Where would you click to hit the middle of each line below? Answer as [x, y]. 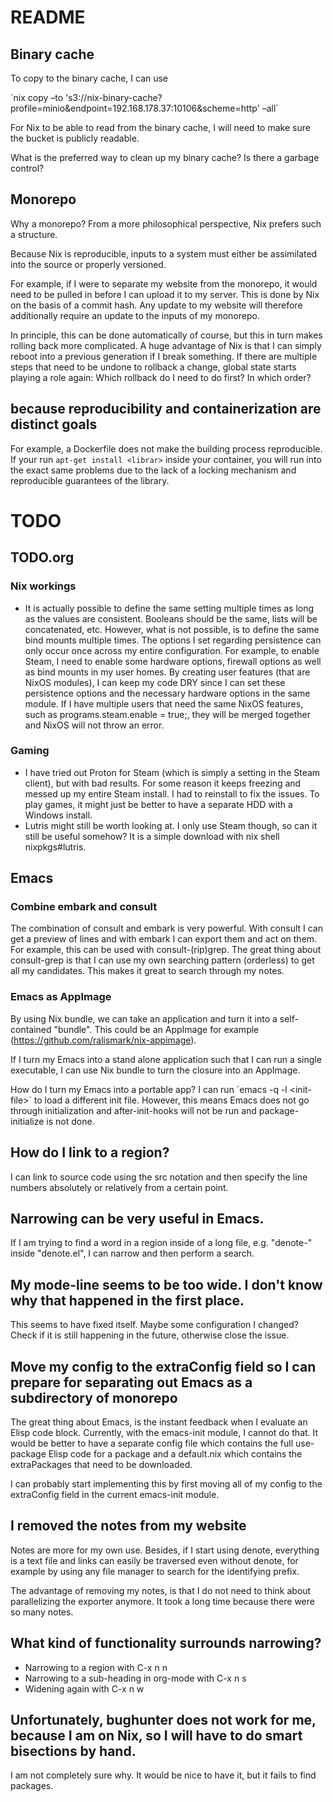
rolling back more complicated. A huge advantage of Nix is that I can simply [166, 345]
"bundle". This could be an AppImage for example [156, 1029]
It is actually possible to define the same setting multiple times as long [169, 608]
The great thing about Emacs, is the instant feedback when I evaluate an [159, 1422]
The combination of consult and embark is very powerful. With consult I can [167, 928]
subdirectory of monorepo [94, 1397]
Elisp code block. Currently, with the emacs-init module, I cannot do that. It [164, 1433]
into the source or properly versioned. [88, 264]
